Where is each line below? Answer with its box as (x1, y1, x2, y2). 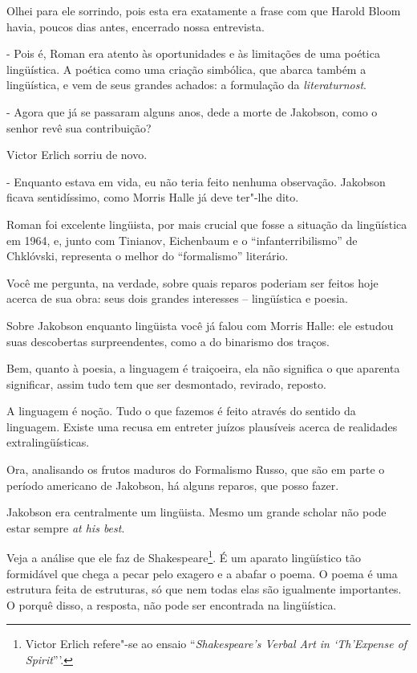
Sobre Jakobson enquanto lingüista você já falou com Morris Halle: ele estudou (6, 316, 394, 333)
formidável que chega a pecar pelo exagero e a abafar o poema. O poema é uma (6, 565, 398, 581)
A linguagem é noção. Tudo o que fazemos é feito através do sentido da (6, 402, 356, 419)
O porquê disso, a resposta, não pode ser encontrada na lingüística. (6, 596, 337, 613)
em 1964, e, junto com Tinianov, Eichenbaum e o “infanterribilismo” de (6, 231, 358, 248)
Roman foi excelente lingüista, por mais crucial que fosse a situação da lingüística (6, 215, 407, 232)
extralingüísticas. (6, 434, 90, 451)
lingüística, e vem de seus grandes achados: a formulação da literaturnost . (6, 76, 366, 93)
